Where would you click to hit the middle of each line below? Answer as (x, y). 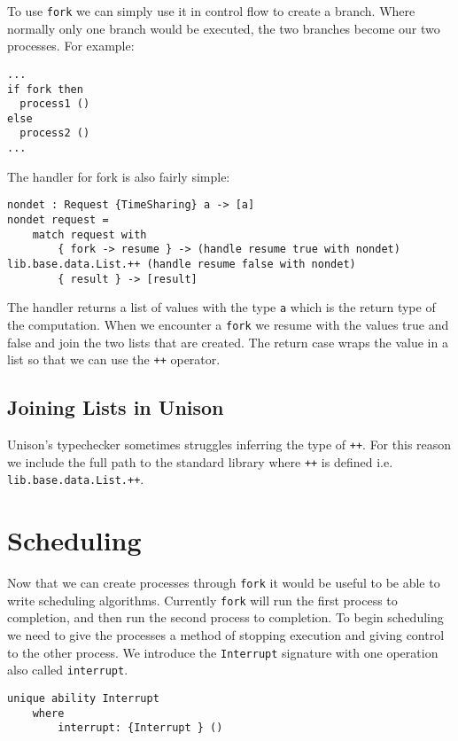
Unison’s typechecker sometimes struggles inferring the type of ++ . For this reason (229, 445)
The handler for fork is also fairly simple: (119, 176)
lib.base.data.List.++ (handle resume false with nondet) (182, 264)
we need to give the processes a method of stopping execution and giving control (226, 635)
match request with (89, 234)
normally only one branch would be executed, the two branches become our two (224, 28)
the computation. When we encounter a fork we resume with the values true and (228, 324)
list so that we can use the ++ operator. (114, 359)
